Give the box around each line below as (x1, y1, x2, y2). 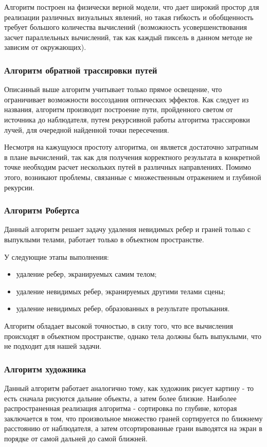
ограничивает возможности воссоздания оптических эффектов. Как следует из (4, 94, 249, 104)
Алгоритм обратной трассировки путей (4, 63, 157, 76)
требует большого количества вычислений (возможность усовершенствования (4, 22, 247, 32)
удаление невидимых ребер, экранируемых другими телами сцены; (16, 285, 225, 296)
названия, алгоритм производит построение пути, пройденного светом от (4, 104, 233, 115)
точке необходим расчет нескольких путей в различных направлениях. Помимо (4, 162, 252, 172)
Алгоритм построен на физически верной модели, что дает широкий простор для (4, 2, 259, 12)
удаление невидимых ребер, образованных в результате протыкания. (16, 303, 230, 314)
